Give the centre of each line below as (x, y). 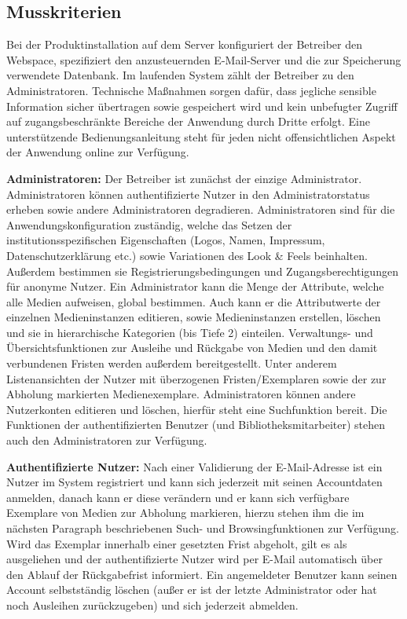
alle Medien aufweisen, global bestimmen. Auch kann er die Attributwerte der (194, 301)
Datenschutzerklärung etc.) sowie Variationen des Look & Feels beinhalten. (187, 255)
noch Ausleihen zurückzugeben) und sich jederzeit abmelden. (152, 604)
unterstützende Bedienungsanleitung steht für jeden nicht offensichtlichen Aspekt (201, 136)
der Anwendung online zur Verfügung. (98, 152)
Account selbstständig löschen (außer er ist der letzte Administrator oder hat (192, 590)
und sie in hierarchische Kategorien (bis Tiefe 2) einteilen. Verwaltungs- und (190, 332)
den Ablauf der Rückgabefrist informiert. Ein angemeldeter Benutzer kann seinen (202, 574)
